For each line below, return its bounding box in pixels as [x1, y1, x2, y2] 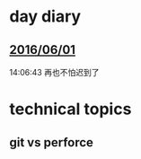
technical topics [9, 99, 132, 119]
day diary [9, 6, 82, 27]
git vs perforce [9, 135, 94, 150]
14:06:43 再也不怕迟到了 [9, 67, 100, 77]
